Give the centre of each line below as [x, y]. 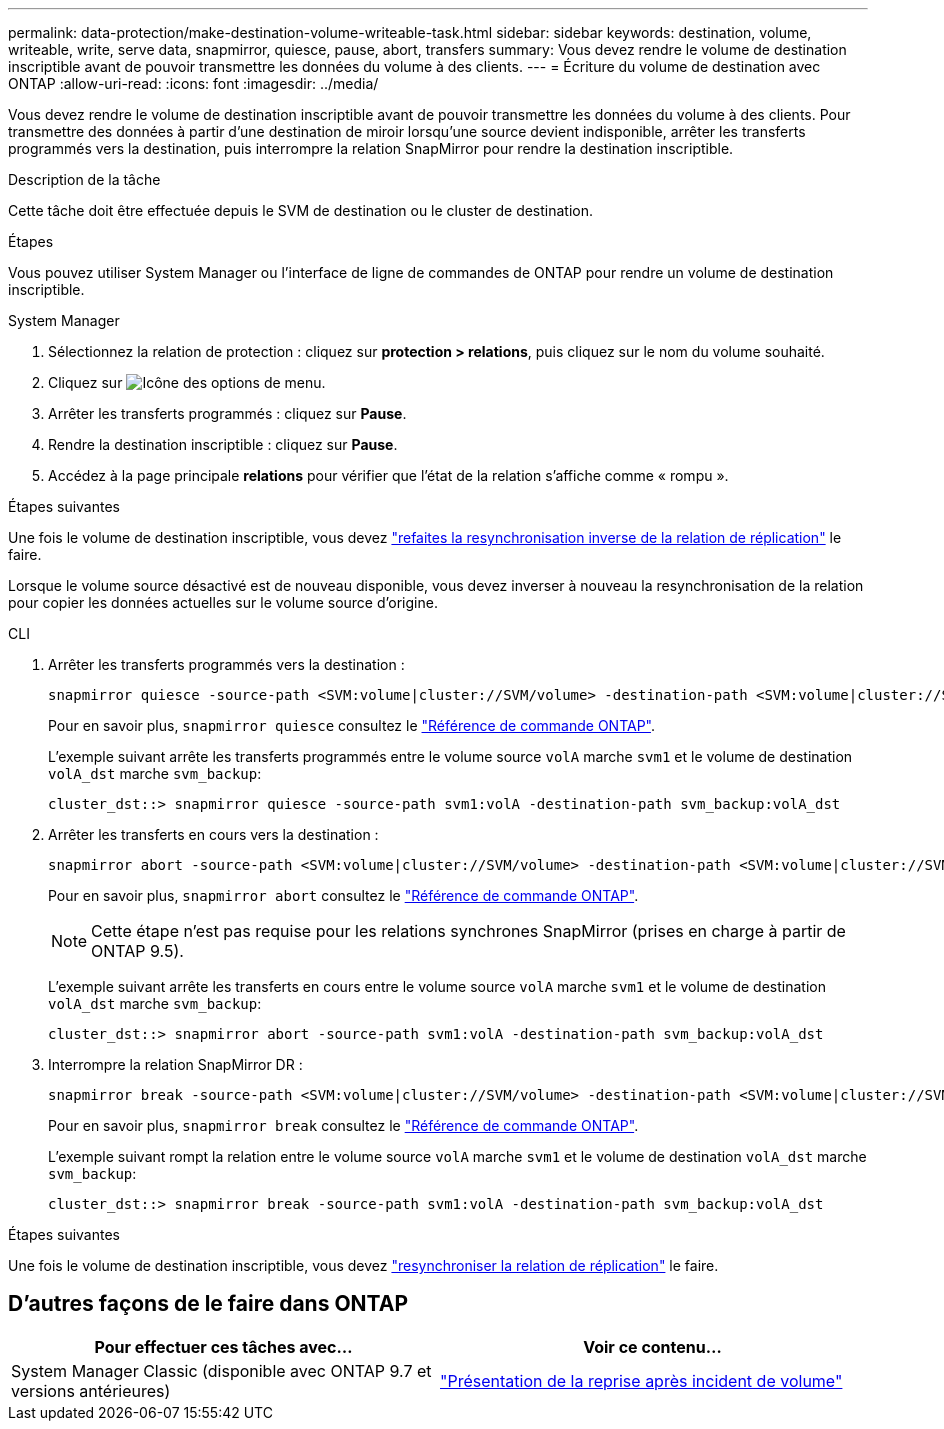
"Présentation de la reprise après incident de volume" [641, 1380]
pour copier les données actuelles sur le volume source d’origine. [223, 602]
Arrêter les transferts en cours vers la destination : [213, 834]
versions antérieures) [91, 1390]
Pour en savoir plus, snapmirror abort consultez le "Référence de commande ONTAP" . [343, 895]
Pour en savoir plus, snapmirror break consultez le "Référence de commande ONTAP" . [343, 1125]
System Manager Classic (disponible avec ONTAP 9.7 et [221, 1370]
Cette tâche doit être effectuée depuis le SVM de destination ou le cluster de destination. [301, 210]
